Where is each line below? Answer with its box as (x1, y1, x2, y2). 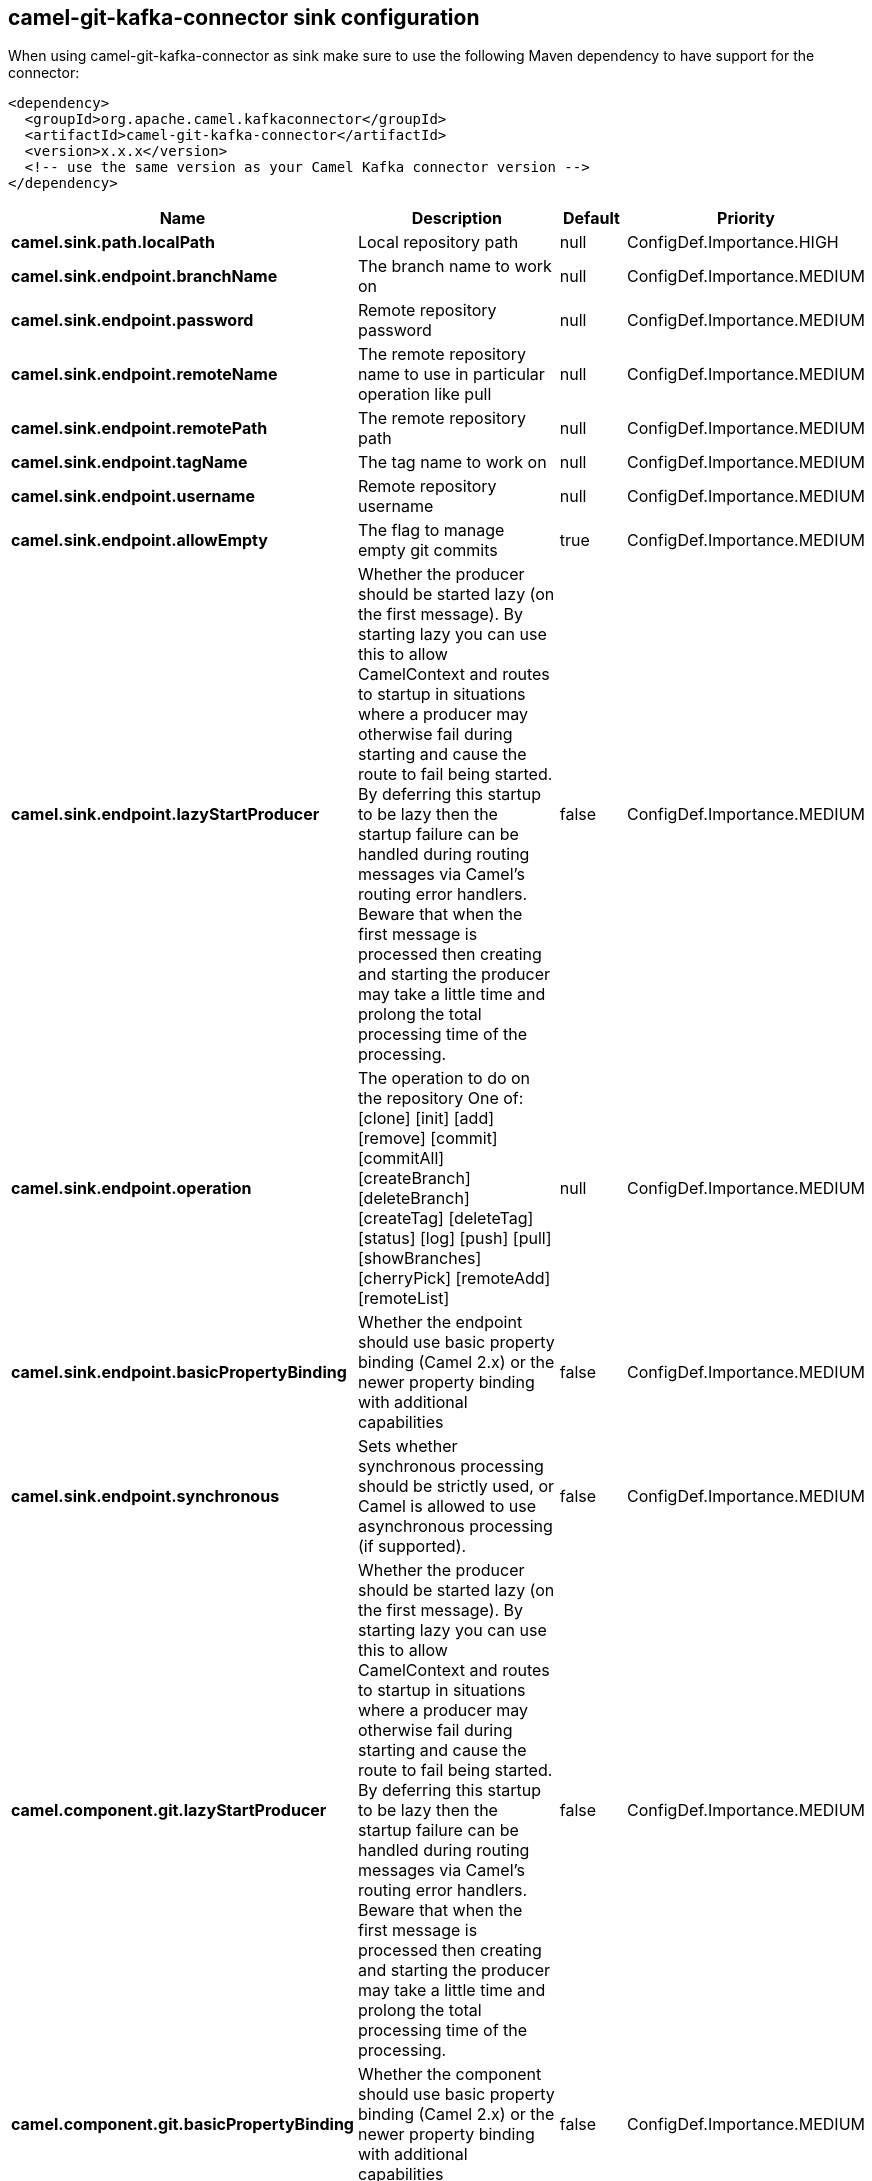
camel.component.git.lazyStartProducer (11, 1800, 327, 1821)
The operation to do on (357, 1068, 531, 1089)
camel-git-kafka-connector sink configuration (8, 5, 480, 30)
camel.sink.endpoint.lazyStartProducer (11, 804, 320, 825)
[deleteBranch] (357, 1188, 470, 1209)
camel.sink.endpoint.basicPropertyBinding (11, 1362, 347, 1383)
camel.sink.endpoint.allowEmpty (11, 530, 268, 551)
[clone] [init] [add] (357, 1108, 495, 1129)
